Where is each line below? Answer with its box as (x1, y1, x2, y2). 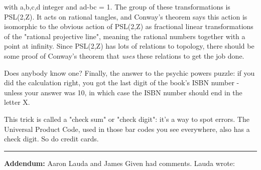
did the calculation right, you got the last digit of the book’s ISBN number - (4, 77, 239, 88)
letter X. (4, 97, 30, 107)
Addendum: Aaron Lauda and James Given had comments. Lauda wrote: (4, 157, 235, 168)
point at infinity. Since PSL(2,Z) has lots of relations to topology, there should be (4, 41, 254, 51)
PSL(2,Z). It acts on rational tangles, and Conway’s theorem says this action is (4, 11, 247, 22)
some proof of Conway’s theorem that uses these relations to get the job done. (4, 50, 244, 61)
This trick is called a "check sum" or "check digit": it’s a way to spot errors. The (4, 113, 249, 124)
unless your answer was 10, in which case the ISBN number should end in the (4, 87, 242, 97)
